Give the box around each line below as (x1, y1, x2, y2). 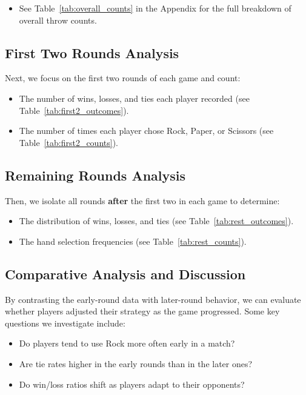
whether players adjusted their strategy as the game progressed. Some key (5, 305, 280, 317)
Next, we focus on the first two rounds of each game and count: (5, 71, 241, 84)
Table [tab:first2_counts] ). (19, 136, 118, 148)
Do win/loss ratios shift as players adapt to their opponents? (19, 377, 245, 390)
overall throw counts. (19, 13, 97, 26)
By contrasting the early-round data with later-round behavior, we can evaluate (5, 293, 301, 305)
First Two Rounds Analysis (5, 43, 179, 62)
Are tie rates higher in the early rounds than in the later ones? (19, 357, 253, 370)
